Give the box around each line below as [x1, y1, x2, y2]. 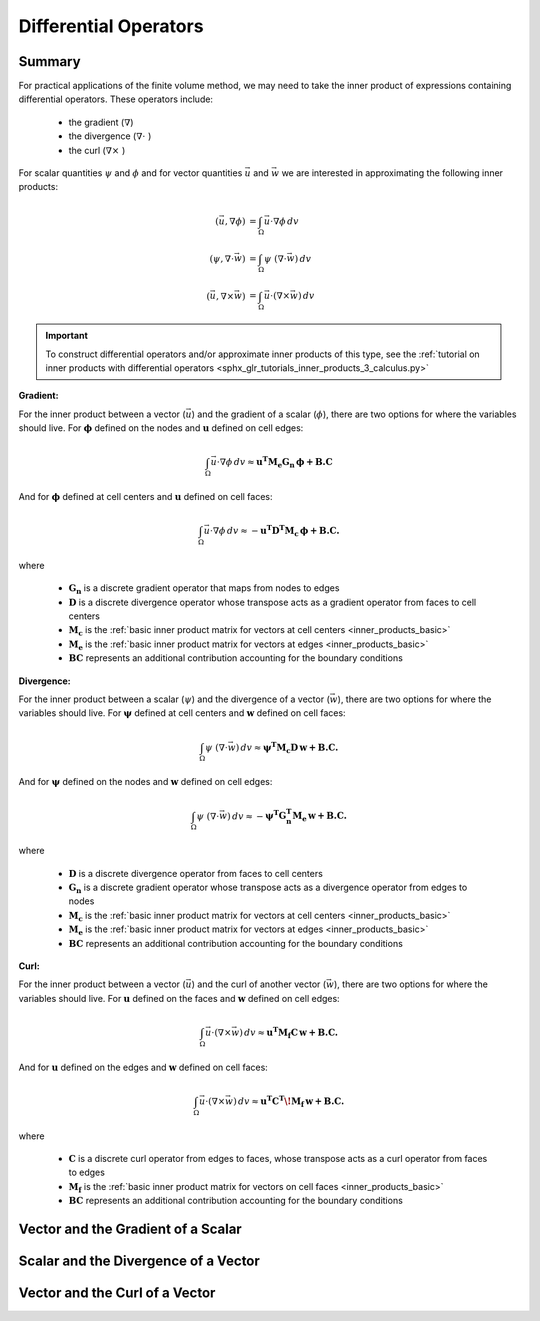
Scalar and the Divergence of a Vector [18, 1252, 260, 1269]
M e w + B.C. [291, 810, 347, 824]
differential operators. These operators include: [18, 93, 214, 105]
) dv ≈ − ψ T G [226, 808, 287, 822]
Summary [18, 53, 81, 70]
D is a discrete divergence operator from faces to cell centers [68, 867, 324, 879]
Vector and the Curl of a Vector [18, 1284, 216, 1301]
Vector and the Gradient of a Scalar [18, 1220, 242, 1237]
